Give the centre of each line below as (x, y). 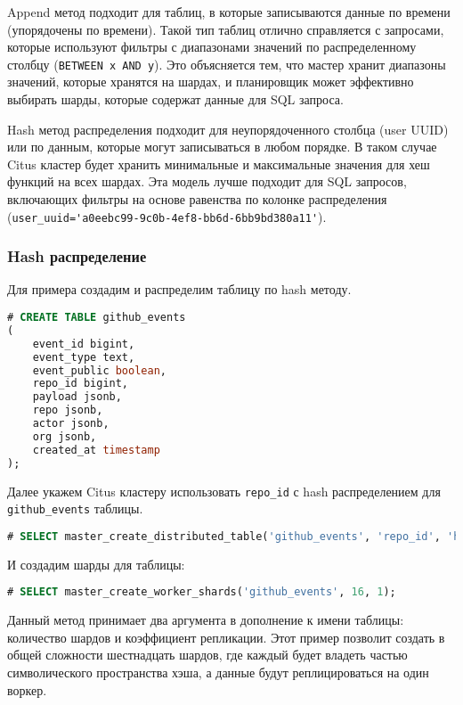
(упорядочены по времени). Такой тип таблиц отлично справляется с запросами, (226, 29)
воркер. (27, 689)
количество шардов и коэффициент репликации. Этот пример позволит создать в (226, 637)
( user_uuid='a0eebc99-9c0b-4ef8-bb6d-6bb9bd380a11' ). (167, 216)
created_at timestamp (96, 450)
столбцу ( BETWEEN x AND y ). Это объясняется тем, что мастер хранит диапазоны (227, 64)
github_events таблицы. (75, 508)
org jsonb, (65, 436)
